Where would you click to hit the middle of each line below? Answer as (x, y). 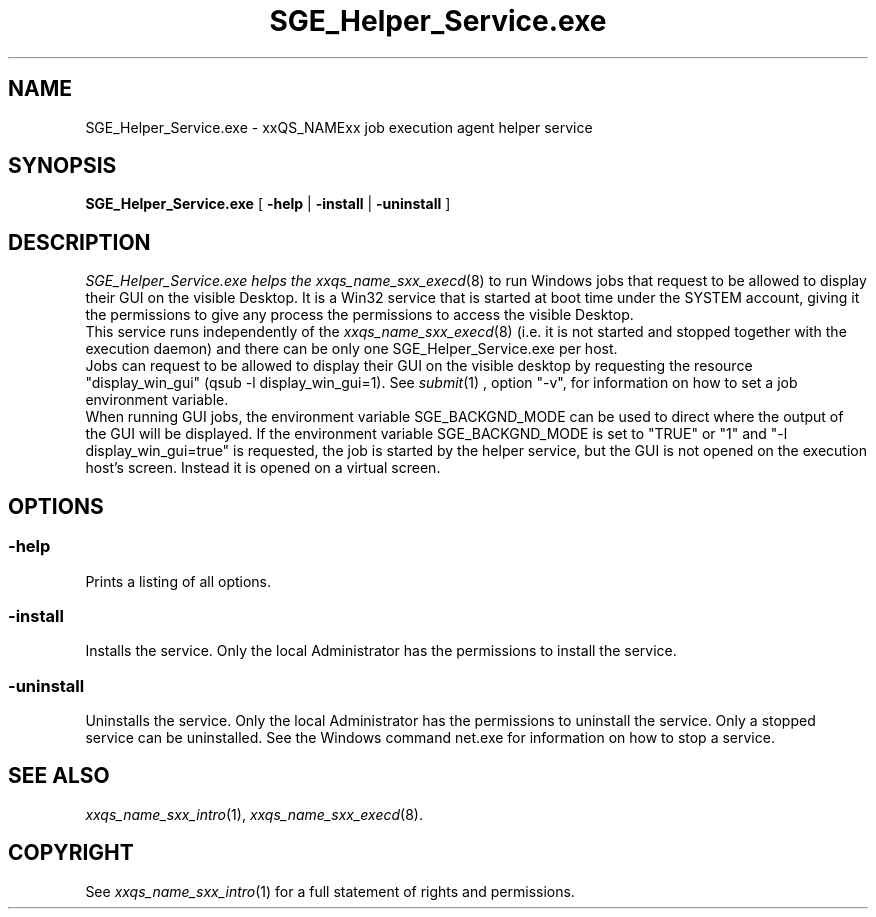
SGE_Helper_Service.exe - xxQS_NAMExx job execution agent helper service (339, 127)
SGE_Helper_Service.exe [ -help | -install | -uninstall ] (268, 204)
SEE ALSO (59, 776)
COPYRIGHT (71, 853)
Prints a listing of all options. (178, 581)
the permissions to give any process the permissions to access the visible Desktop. (359, 315)
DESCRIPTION (79, 242)
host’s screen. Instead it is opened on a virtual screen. (263, 468)
